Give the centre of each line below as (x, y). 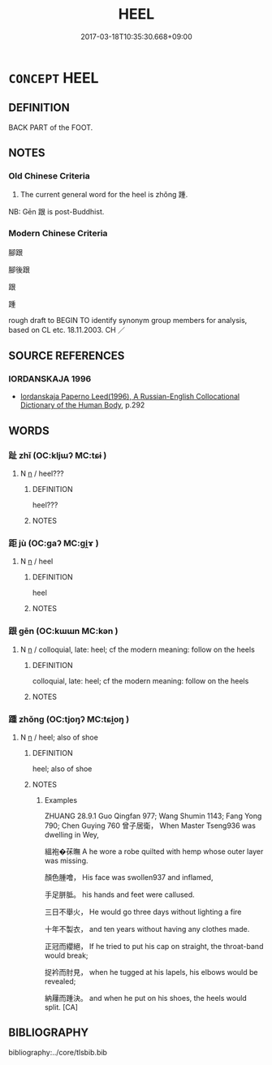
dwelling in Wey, (72, 834)
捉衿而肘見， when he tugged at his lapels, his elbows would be (151, 972)
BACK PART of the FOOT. (51, 127)
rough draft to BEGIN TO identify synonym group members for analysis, (128, 320)
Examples (61, 800)
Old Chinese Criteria (50, 176)
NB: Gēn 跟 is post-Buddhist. (56, 212)
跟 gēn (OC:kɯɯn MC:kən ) (64, 632)
